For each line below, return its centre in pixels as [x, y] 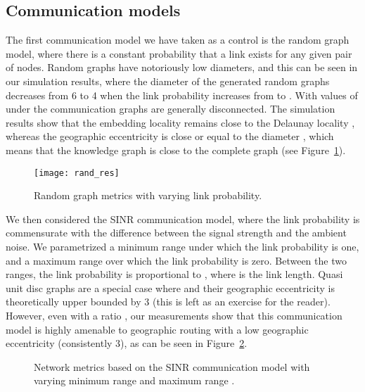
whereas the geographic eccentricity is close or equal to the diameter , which [170, 136]
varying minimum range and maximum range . [134, 380]
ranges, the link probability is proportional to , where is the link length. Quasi [174, 274]
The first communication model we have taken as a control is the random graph [178, 40]
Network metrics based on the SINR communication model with [172, 366]
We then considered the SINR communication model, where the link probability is [183, 219]
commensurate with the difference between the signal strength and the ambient [176, 233]
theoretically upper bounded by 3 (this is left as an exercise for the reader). [168, 302]
